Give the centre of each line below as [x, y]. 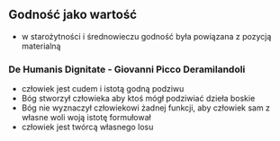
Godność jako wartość [72, 15]
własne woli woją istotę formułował [86, 118]
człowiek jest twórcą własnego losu [87, 127]
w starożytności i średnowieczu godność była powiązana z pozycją [146, 36]
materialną [41, 46]
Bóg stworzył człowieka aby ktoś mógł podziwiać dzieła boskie [138, 99]
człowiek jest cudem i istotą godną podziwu [103, 89]
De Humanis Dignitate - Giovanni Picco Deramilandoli [127, 69]
